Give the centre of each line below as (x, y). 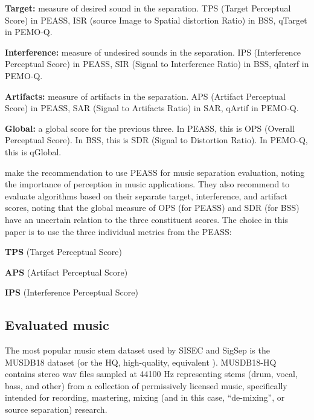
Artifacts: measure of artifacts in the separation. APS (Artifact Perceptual (145, 96)
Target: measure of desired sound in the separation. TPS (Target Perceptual (148, 8)
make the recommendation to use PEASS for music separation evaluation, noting (155, 172)
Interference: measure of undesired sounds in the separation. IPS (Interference (153, 52)
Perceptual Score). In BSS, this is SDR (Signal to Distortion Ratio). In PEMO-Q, (156, 140)
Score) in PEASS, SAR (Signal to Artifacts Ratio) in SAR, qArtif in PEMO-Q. (152, 108)
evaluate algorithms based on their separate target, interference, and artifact (146, 195)
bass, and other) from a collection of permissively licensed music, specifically (146, 385)
